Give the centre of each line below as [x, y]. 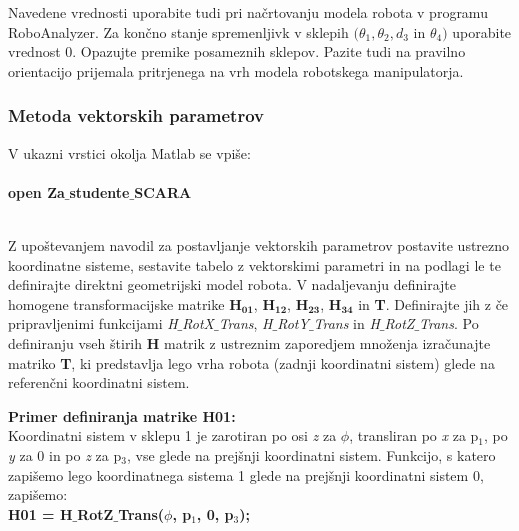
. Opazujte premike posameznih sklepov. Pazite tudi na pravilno [269, 51]
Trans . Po [449, 323]
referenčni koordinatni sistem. [99, 382]
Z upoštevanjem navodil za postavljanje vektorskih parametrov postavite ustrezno [259, 244]
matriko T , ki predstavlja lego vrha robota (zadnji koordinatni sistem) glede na [251, 362]
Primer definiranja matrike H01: [122, 415]
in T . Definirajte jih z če [433, 303]
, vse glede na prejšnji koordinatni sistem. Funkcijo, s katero [311, 454]
